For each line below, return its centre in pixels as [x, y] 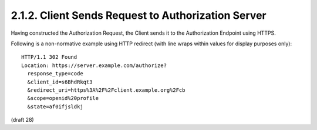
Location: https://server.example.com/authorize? [94, 65]
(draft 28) [23, 120]
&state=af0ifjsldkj [55, 106]
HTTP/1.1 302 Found [49, 57]
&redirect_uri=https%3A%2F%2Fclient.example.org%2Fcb [106, 90]
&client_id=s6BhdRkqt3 [60, 82]
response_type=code [55, 74]
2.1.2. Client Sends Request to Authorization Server [139, 15]
